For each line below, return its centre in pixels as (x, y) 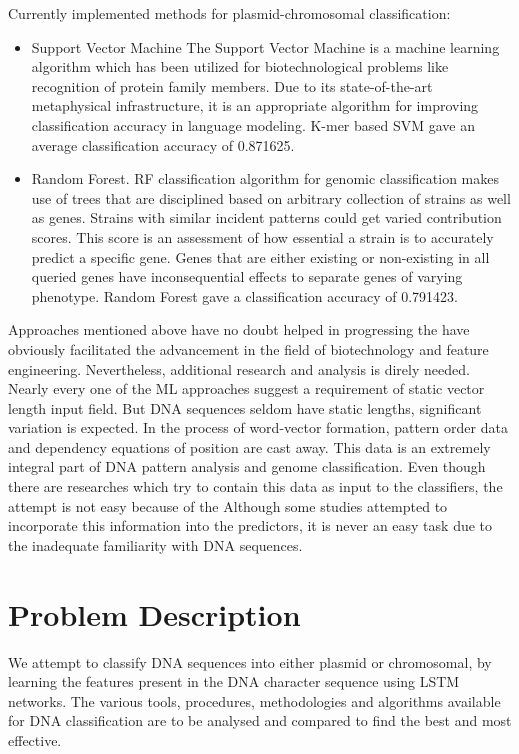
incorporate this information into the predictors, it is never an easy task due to (250, 525)
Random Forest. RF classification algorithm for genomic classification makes (265, 178)
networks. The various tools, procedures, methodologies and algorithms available (254, 700)
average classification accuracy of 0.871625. (163, 144)
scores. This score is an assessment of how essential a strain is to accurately (262, 236)
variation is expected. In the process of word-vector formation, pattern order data (258, 427)
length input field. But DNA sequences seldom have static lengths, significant (245, 407)
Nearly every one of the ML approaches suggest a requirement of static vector (246, 388)
